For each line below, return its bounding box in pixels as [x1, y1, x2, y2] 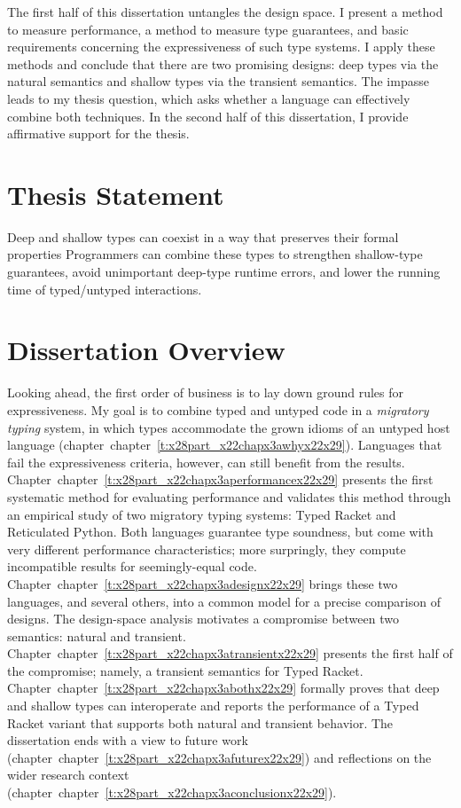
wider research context [7, 765, 129, 784]
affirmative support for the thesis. [7, 124, 190, 143]
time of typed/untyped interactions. [7, 279, 202, 298]
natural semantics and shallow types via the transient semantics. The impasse [7, 72, 429, 90]
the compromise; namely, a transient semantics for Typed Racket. [7, 661, 363, 679]
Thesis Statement [7, 176, 224, 212]
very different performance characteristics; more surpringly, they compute [7, 539, 406, 558]
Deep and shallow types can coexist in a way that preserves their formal [7, 227, 399, 246]
